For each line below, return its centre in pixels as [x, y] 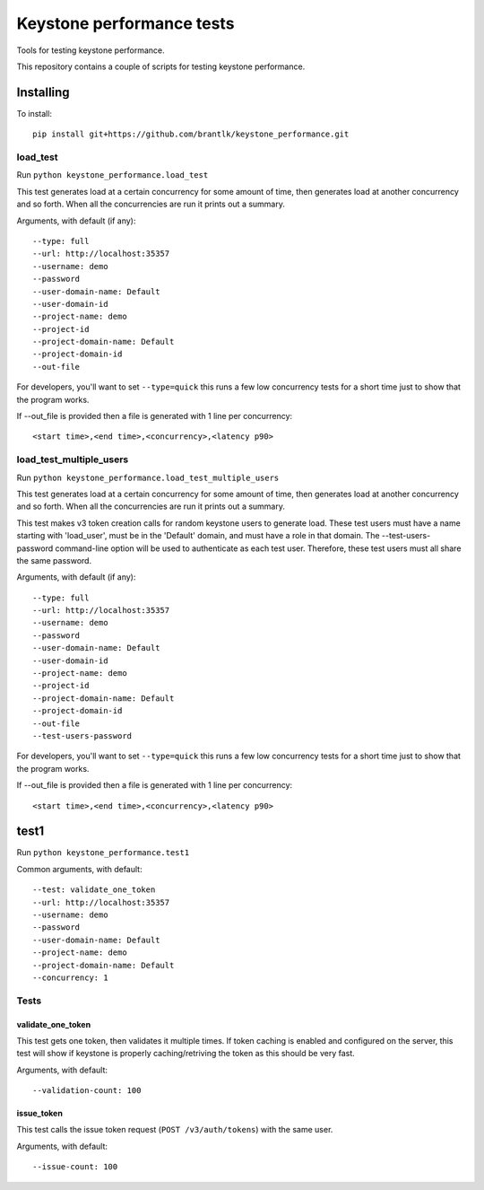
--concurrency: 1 [70, 977]
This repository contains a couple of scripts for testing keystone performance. [161, 66]
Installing [43, 92]
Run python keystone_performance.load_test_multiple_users [148, 477]
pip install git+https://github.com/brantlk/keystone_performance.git [191, 134]
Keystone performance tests [125, 23]
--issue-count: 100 [75, 1167]
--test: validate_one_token [94, 890]
